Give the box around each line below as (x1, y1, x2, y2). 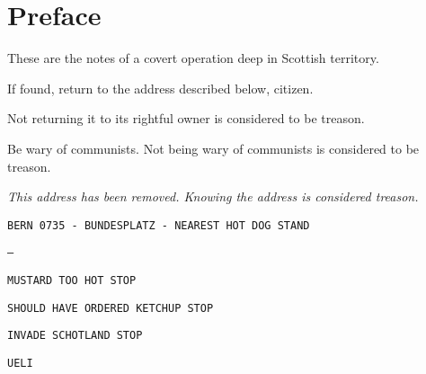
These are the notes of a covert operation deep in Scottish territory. (7, 49, 379, 67)
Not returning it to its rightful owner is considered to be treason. (7, 109, 365, 128)
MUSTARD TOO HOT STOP (7, 274, 137, 287)
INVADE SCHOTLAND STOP (7, 329, 143, 343)
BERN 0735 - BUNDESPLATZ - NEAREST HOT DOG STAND (7, 218, 310, 232)
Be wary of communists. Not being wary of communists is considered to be (7, 138, 420, 157)
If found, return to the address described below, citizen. (7, 78, 314, 97)
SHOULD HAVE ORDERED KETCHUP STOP (7, 301, 214, 315)
